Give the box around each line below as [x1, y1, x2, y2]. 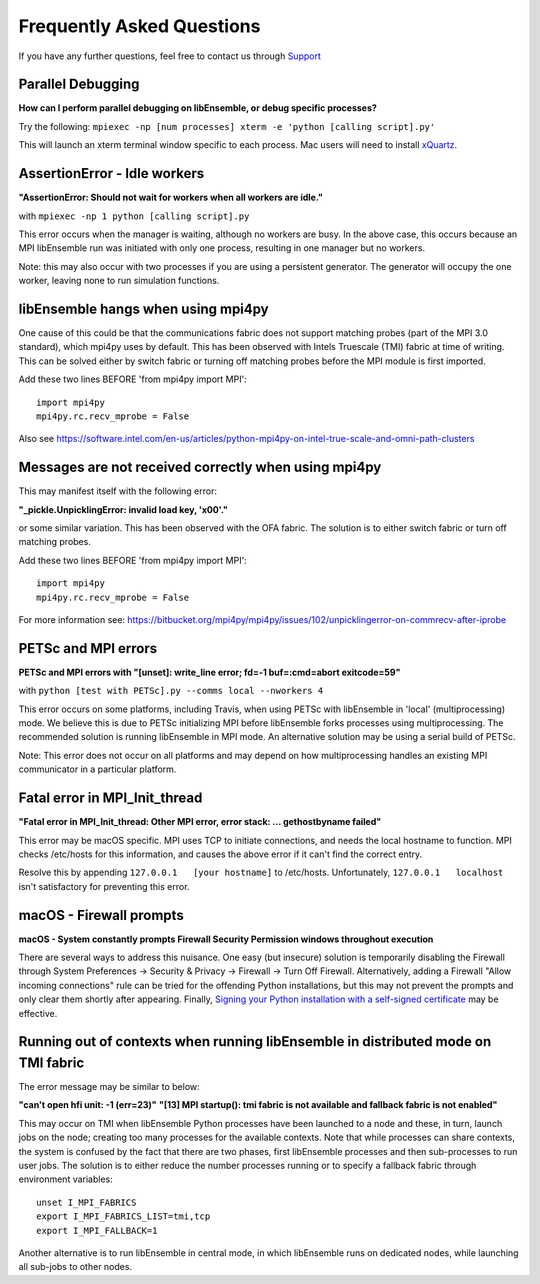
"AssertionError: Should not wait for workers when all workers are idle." [18, 191, 324, 204]
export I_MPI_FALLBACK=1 [36, 1225, 158, 1236]
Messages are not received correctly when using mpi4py [18, 459, 382, 476]
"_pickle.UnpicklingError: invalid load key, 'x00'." [18, 503, 229, 515]
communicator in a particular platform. [18, 763, 177, 775]
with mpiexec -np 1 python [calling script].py [18, 210, 250, 222]
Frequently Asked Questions [18, 15, 261, 37]
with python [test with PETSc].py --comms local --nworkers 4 [18, 685, 324, 697]
